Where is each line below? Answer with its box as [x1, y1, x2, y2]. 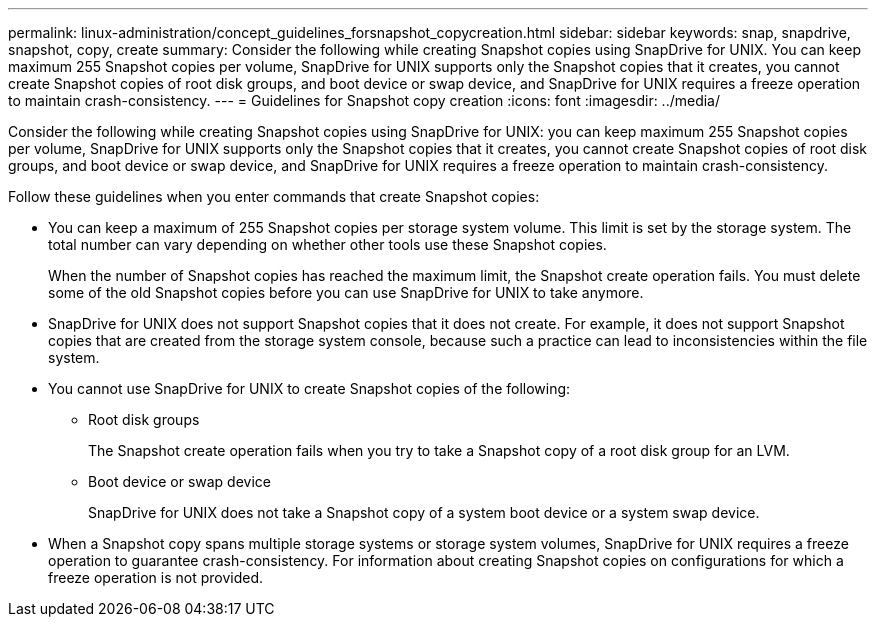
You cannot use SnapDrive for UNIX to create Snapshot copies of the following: [48, 380, 571, 397]
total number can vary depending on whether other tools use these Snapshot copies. [48, 236, 607, 253]
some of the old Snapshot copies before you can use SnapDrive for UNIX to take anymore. [48, 284, 644, 301]
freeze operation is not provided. [48, 569, 264, 586]
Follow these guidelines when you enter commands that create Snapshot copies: [8, 188, 540, 205]
